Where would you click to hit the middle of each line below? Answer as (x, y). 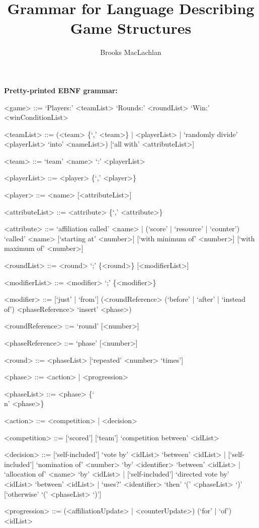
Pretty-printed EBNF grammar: (61, 90)
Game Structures (131, 28)
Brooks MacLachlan (131, 52)
